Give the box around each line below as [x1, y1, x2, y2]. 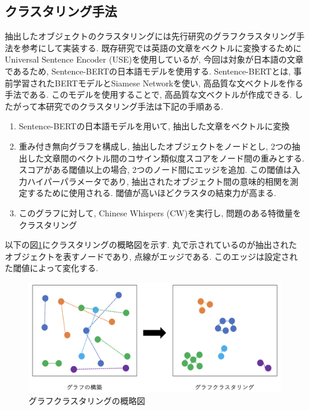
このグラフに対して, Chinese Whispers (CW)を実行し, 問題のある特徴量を [18, 206, 301, 219]
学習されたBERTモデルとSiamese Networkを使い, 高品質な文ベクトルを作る [13, 76, 304, 89]
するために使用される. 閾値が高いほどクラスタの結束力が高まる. [27, 187, 276, 199]
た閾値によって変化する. [5, 262, 98, 274]
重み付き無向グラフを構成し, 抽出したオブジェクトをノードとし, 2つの [18, 139, 292, 152]
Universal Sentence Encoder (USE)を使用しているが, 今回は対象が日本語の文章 [5, 53, 304, 66]
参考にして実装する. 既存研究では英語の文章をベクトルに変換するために [21, 41, 302, 54]
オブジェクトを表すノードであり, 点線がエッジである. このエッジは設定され [5, 250, 298, 262]
